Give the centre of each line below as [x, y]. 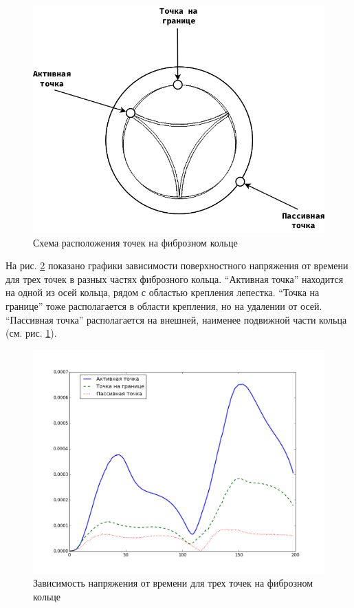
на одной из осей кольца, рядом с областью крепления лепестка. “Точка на [163, 292]
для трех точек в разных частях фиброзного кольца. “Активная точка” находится [175, 279]
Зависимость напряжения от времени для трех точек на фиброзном [173, 583]
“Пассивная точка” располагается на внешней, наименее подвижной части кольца [176, 319]
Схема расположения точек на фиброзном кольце [135, 242]
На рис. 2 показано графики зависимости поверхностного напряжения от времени [177, 265]
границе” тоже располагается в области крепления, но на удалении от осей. [164, 306]
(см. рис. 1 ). [31, 333]
